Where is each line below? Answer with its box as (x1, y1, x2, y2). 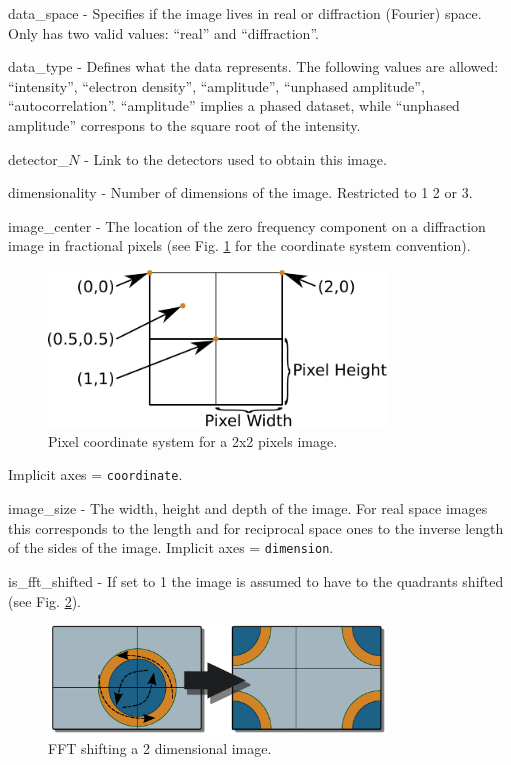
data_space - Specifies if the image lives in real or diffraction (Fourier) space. (8, 3, 482, 23)
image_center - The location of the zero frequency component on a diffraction (8, 215, 486, 236)
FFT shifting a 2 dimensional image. (48, 738, 272, 759)
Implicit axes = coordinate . (8, 464, 183, 485)
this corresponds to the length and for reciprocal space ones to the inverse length (8, 517, 504, 538)
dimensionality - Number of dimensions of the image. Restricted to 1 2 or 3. (8, 182, 473, 203)
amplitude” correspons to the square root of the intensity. (8, 114, 361, 135)
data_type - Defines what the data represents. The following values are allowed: (8, 56, 499, 77)
